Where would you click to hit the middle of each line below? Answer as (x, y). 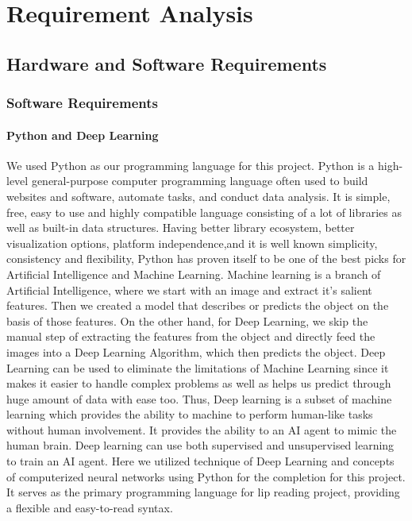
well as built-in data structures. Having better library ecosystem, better (181, 228)
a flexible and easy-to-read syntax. (90, 507)
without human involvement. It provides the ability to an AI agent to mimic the (202, 429)
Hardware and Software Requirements (167, 63)
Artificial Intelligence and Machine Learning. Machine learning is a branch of (194, 274)
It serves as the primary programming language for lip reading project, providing (203, 492)
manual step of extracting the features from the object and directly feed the (191, 336)
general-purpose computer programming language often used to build (200, 181)
